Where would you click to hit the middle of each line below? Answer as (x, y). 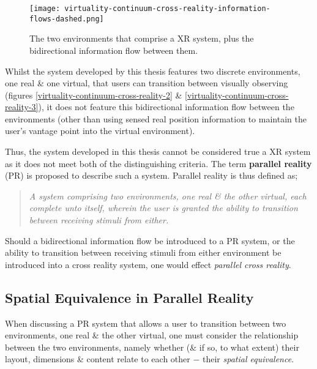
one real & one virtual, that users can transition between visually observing (147, 83)
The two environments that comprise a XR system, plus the (142, 38)
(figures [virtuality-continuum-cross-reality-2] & (94, 95)
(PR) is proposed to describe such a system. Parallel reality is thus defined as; (151, 175)
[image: (45, 9)
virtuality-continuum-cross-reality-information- (167, 9)
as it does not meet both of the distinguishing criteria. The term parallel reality (158, 163)
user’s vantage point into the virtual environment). (100, 131)
